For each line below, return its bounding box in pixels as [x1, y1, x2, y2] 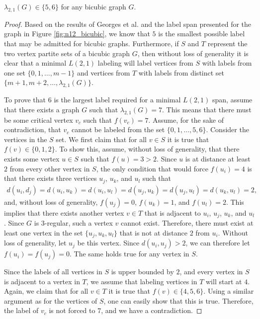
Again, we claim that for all [4, 286, 88, 296]
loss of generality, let [4, 238, 67, 248]
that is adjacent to [144, 207, 201, 218]
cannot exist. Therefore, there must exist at [121, 218, 254, 228]
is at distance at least [185, 153, 251, 163]
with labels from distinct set [138, 67, 225, 78]
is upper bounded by [111, 266, 174, 277]
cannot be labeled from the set [71, 124, 165, 135]
